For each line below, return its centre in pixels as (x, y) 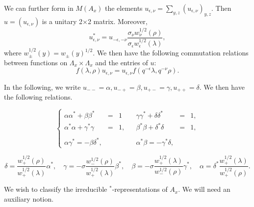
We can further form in (39, 8)
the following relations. (38, 97)
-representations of (140, 189)
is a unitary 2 (62, 21)
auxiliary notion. (29, 198)
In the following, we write (42, 87)
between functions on (36, 62)
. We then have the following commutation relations (171, 53)
